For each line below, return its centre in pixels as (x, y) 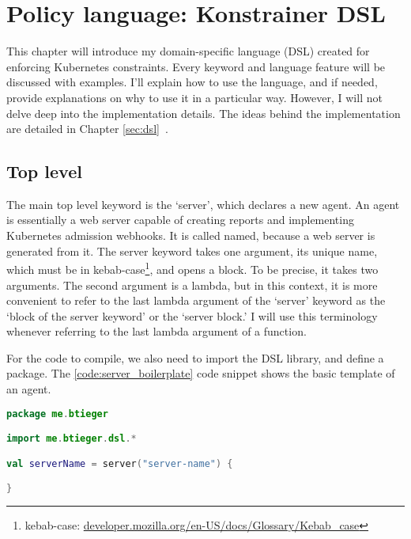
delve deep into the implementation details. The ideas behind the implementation (204, 113)
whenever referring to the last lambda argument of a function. (156, 331)
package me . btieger (57, 414)
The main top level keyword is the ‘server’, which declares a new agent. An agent (203, 204)
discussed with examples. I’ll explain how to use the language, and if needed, (192, 82)
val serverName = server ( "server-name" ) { (120, 463)
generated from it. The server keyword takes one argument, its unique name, (192, 251)
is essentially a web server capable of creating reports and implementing (180, 220)
